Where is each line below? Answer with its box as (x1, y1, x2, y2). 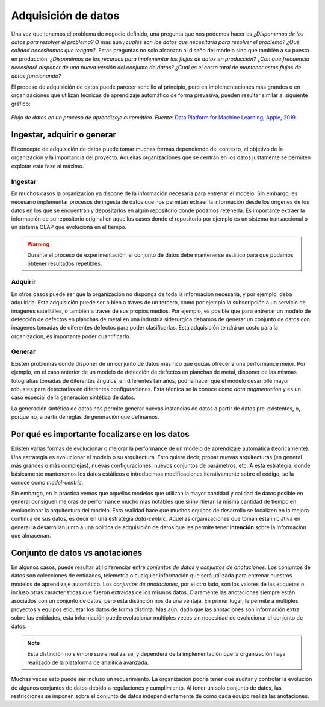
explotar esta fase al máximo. (11, 162, 84, 169)
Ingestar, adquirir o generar (11, 130, 117, 140)
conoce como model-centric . (11, 479, 84, 486)
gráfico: (11, 100, 31, 107)
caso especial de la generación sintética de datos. (11, 394, 135, 401)
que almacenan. (11, 532, 51, 539)
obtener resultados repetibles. (27, 260, 102, 267)
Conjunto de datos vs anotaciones (11, 547, 143, 558)
